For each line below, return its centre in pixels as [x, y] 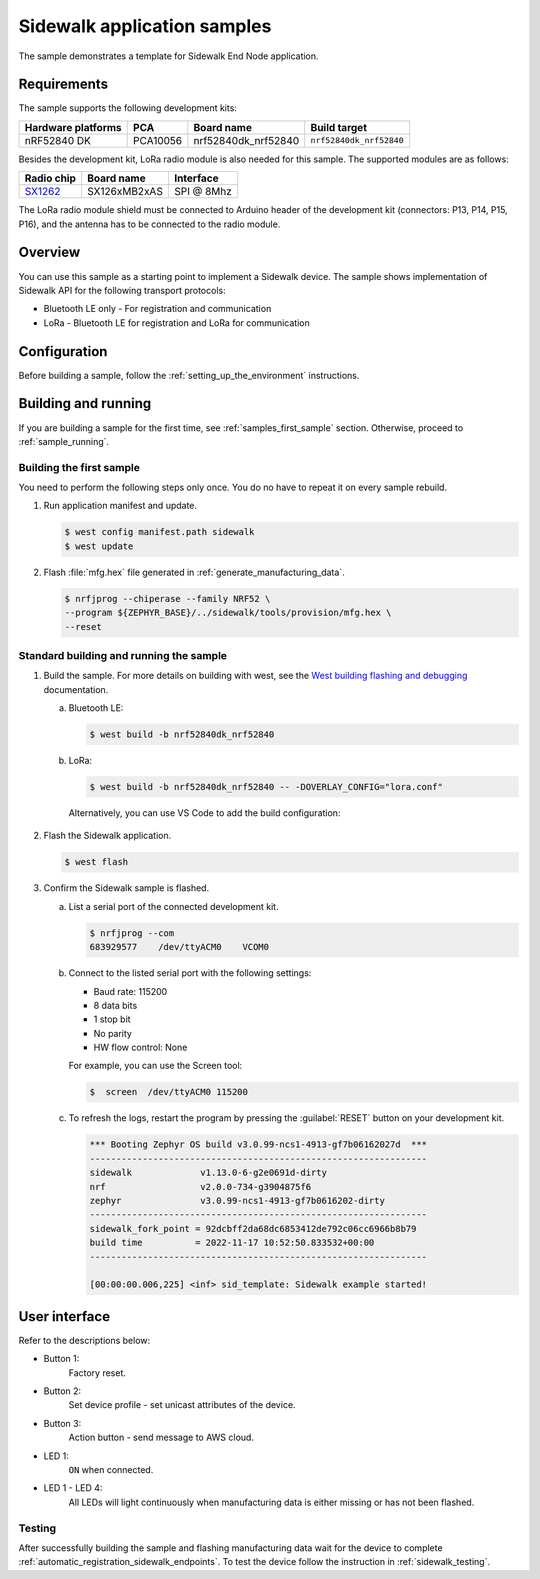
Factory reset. [97, 1372]
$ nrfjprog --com [132, 933]
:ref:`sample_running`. [64, 441]
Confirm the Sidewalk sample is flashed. [126, 888]
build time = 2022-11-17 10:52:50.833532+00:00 [232, 1243]
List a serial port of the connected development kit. [173, 906]
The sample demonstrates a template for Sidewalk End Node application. [168, 56]
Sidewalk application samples [145, 26]
